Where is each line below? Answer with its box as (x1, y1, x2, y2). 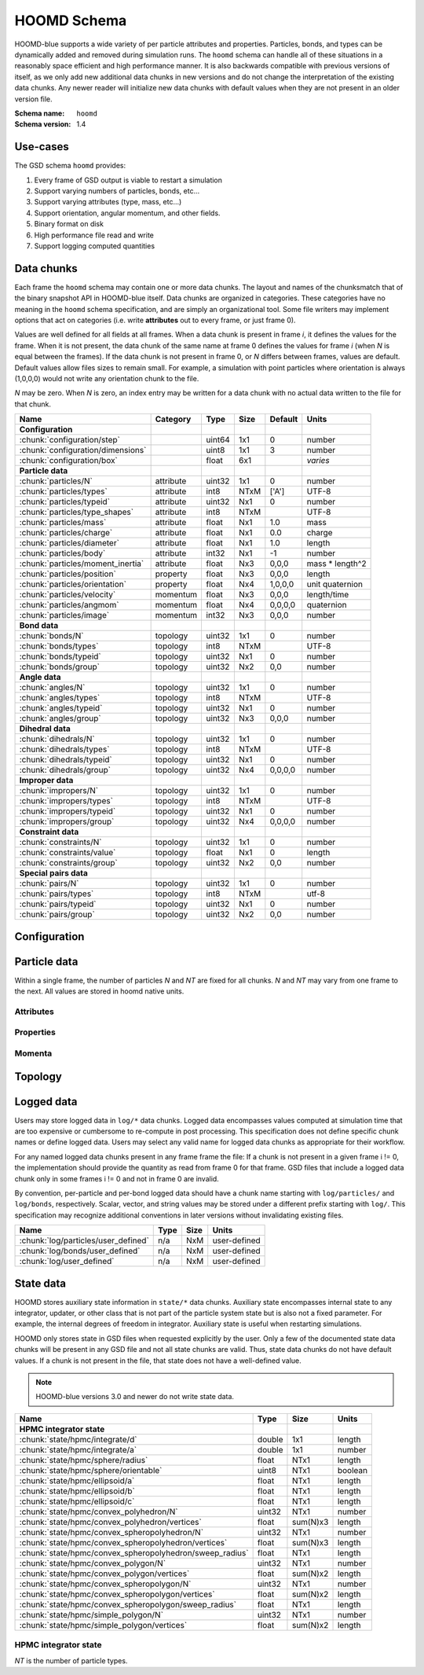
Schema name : (14, 108, 65, 118)
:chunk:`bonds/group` (19, 661, 100, 672)
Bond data (19, 620, 59, 631)
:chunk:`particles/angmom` (19, 600, 119, 611)
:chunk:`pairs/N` (19, 878, 79, 889)
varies (306, 455, 330, 466)
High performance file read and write (34, 230, 155, 240)
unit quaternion (306, 579, 364, 590)
